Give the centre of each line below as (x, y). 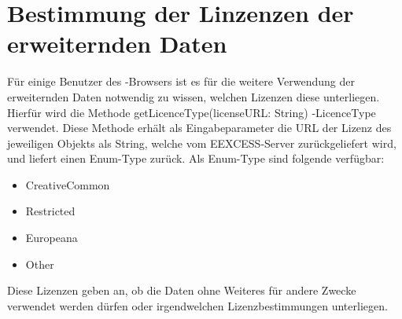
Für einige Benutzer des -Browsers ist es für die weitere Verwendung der (181, 81)
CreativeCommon (68, 184)
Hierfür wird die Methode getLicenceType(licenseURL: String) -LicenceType (192, 112)
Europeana (52, 238)
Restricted (50, 211)
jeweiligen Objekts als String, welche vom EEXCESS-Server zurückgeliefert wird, (202, 143)
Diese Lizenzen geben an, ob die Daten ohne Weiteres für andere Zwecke (182, 290)
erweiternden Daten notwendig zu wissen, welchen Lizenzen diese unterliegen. (194, 96)
